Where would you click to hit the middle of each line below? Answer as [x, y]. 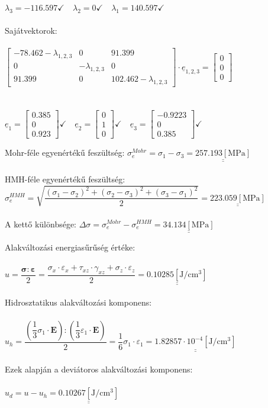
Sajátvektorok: [31, 30]
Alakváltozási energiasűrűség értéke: [70, 247]
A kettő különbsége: [41, 224]
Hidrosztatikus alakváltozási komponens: [78, 302]
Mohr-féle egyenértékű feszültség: [65, 152]
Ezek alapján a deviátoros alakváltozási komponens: [99, 369]
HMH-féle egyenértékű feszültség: [65, 179]
